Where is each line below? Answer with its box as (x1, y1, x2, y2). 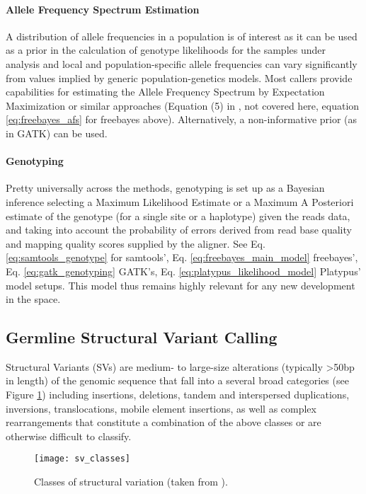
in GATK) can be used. (6, 125, 108, 140)
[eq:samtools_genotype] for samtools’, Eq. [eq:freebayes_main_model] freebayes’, (6, 250, 358, 265)
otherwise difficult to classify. (6, 428, 132, 443)
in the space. (6, 292, 61, 306)
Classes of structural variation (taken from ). (34, 474, 228, 489)
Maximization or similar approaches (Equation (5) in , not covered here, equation (6, 98, 360, 113)
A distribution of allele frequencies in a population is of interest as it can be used (6, 28, 358, 43)
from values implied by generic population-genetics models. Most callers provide (6, 70, 353, 85)
